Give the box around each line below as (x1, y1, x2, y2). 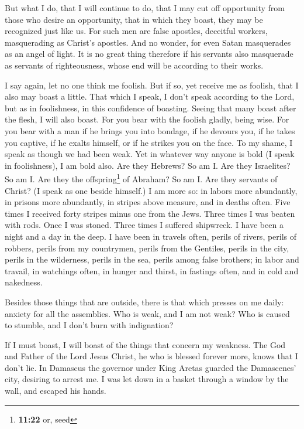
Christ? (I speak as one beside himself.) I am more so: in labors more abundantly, (5, 184, 298, 196)
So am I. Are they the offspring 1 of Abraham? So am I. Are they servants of (5, 171, 278, 185)
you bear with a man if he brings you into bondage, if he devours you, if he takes (5, 124, 295, 137)
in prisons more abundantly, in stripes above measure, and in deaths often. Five (5, 196, 291, 208)
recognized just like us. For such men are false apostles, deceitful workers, (5, 25, 268, 37)
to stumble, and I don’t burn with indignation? (5, 319, 174, 331)
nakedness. (5, 276, 43, 288)
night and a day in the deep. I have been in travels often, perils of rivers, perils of (5, 230, 297, 242)
